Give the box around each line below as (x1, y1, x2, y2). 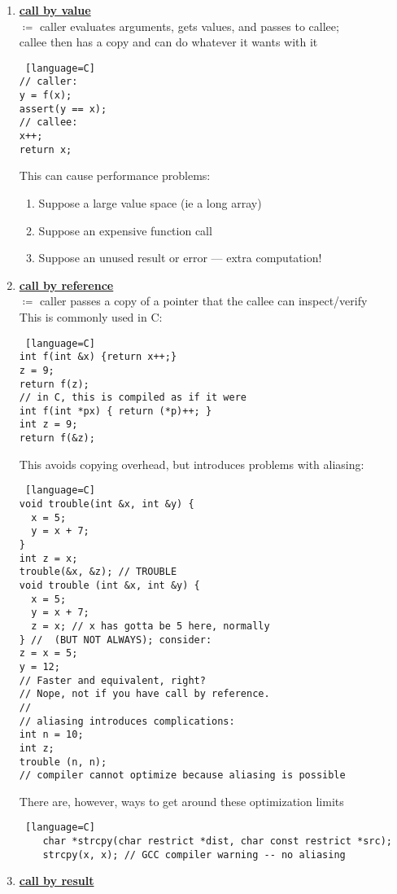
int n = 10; (19, 729, 84, 741)
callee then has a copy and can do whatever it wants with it (19, 33, 318, 50)
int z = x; (19, 552, 78, 564)
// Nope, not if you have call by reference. (19, 688, 270, 700)
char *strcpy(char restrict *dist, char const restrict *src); (42, 835, 392, 848)
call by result (19, 872, 94, 889)
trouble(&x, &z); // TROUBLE (19, 566, 177, 578)
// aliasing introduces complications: (19, 715, 235, 727)
